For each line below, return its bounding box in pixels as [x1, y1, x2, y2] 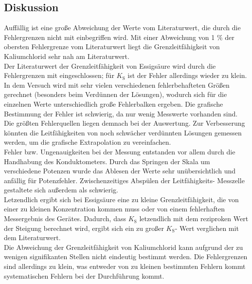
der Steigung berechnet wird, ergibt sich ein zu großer [4, 223, 164, 233]
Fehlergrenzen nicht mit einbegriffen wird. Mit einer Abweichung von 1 [4, 32, 215, 42]
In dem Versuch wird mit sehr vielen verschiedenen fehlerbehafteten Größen [4, 79, 230, 90]
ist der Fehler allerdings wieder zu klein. [127, 70, 247, 80]
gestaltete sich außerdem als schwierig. [4, 185, 118, 195]
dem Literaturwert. [4, 232, 61, 243]
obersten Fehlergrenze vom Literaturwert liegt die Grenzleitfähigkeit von [4, 41, 220, 52]
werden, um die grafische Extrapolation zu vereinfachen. [4, 137, 171, 147]
